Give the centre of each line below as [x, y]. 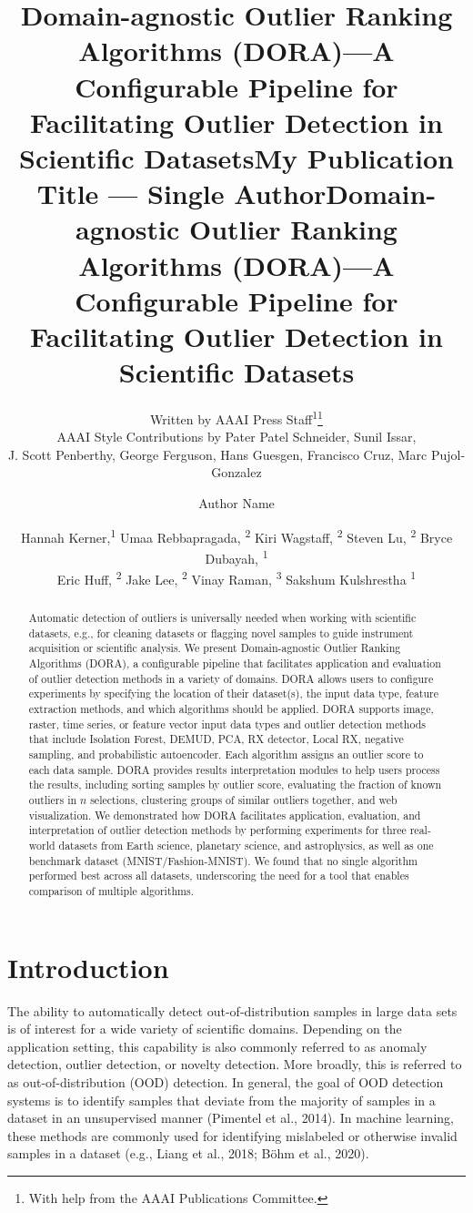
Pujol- [448, 454]
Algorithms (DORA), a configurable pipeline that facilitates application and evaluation [235, 663]
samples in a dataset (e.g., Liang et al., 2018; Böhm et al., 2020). [188, 1153]
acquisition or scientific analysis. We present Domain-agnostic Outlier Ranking [215, 648]
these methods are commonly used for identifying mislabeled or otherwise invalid [232, 1135]
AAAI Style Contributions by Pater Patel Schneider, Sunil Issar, [236, 437]
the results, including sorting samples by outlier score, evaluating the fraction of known [235, 785]
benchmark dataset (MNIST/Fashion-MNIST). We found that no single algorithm [223, 860]
